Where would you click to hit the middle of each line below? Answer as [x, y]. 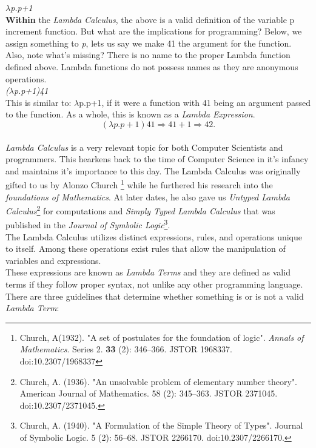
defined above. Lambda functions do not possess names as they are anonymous [152, 66]
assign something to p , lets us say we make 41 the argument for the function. [149, 43]
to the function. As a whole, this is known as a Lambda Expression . [130, 114]
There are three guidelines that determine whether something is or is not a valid [155, 296]
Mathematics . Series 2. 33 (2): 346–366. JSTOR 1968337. [126, 349]
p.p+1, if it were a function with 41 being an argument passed [195, 102]
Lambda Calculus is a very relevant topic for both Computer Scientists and [144, 147]
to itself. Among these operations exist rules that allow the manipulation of [146, 249]
